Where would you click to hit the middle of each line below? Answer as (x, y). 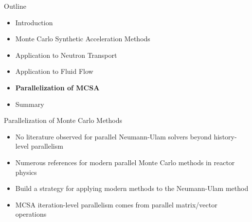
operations (31, 214)
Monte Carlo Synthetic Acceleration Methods (83, 39)
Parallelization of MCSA (57, 87)
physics (26, 172)
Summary (30, 104)
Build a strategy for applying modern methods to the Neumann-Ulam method (132, 188)
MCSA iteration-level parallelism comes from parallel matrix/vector (116, 204)
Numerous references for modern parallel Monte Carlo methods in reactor (125, 162)
